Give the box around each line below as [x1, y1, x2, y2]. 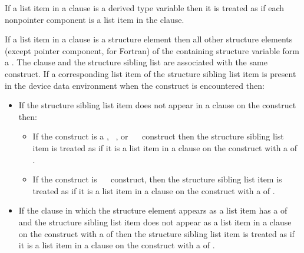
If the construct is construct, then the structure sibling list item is [32, 173, 282, 185]
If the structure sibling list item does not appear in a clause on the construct [18, 99, 296, 111]
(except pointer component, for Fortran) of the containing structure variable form [5, 44, 299, 56]
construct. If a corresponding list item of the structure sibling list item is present [5, 67, 296, 79]
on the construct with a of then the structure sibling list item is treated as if [18, 227, 295, 239]
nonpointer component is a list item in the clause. [5, 13, 184, 25]
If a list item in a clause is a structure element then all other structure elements [5, 33, 293, 45]
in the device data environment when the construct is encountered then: [5, 79, 265, 91]
